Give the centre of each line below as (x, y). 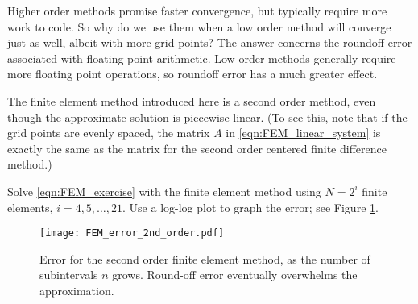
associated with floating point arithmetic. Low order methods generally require (202, 58)
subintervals (69, 275)
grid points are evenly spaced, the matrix (109, 133)
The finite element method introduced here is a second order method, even (192, 100)
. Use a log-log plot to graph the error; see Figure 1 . (250, 207)
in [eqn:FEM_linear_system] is (303, 133)
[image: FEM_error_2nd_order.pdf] (132, 233)
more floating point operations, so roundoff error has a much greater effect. (192, 74)
